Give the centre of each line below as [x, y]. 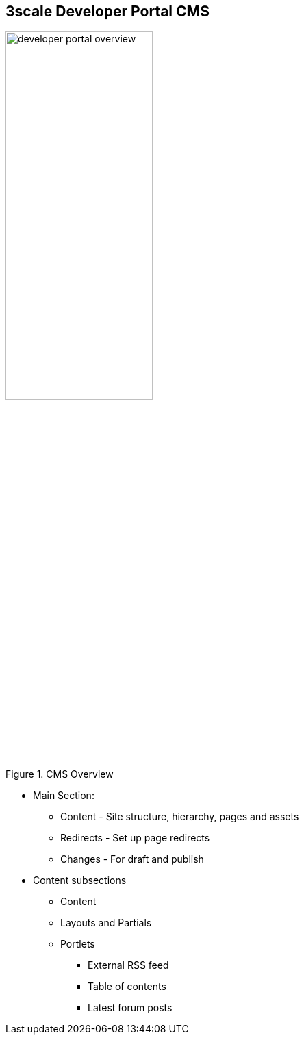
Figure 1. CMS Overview [60, 774]
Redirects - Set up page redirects [135, 838]
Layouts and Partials [106, 923]
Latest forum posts [130, 1008]
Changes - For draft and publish [132, 859]
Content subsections [80, 880]
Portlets [78, 944]
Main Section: [64, 796]
